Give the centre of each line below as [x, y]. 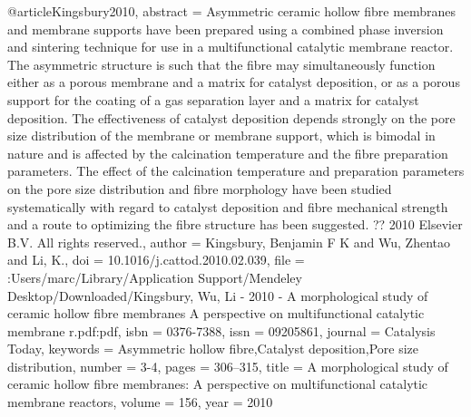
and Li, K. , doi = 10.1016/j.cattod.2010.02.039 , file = [156, 260]
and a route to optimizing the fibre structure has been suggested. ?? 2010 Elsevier [235, 224]
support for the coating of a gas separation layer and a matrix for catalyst [213, 99]
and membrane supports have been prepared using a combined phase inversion [226, 29]
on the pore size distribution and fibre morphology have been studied [200, 188]
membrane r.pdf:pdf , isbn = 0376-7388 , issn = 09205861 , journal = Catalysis [221, 330]
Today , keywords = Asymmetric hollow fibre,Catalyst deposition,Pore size [213, 349]
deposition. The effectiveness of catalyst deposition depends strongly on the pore [231, 117]
